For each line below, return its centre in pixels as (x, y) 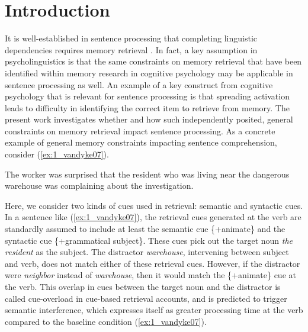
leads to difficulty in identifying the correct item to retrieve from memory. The (147, 107)
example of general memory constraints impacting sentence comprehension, (141, 142)
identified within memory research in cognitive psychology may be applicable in (149, 72)
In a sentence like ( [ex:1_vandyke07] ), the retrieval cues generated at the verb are (153, 217)
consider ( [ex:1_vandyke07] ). (57, 154)
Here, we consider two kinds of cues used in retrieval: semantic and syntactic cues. (154, 205)
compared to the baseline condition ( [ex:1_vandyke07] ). (106, 321)
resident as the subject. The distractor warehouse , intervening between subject (147, 252)
